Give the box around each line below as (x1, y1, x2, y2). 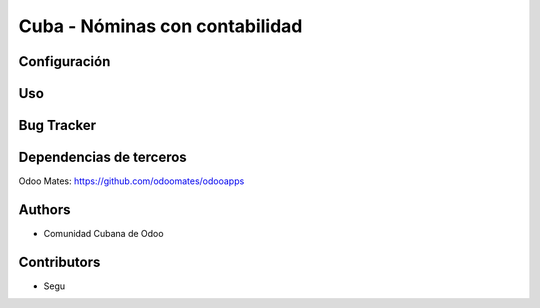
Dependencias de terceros (18, 149, 187, 166)
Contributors (18, 253, 101, 270)
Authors (18, 201, 71, 218)
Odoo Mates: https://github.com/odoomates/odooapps (18, 175, 245, 187)
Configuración (18, 53, 111, 70)
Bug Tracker (18, 117, 97, 134)
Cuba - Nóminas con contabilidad (18, 15, 303, 37)
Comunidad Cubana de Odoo (43, 228, 164, 240)
